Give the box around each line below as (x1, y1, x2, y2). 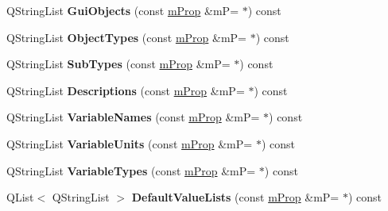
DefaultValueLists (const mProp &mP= (131, 189, 339, 205)
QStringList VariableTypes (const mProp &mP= (6, 162, 256, 178)
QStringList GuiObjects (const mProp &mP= (6, 2, 239, 18)
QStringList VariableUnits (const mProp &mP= (6, 135, 253, 152)
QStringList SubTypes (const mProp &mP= (6, 56, 231, 72)
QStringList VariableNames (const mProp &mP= (6, 109, 260, 125)
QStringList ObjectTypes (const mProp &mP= (6, 29, 246, 45)
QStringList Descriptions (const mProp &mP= (6, 82, 245, 98)
